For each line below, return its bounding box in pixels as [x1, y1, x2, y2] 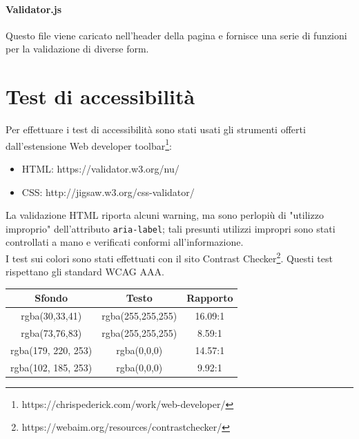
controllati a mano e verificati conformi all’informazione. [6, 235, 244, 249]
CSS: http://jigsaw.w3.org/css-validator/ [21, 184, 195, 199]
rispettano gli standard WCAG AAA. [6, 264, 164, 279]
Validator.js [6, 1, 62, 16]
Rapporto [186, 291, 233, 305]
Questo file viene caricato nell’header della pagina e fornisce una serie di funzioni [6, 28, 347, 42]
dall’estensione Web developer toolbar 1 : [6, 136, 173, 153]
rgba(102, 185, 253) [10, 360, 93, 374]
